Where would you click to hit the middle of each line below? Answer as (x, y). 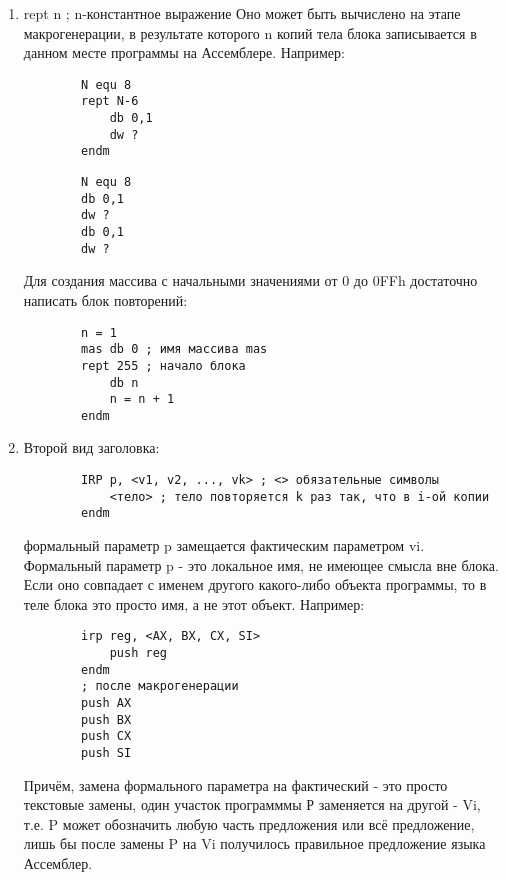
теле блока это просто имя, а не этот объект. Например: (194, 603)
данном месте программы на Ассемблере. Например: (184, 52)
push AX (106, 703)
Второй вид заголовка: (91, 447)
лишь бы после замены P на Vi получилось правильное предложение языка (254, 843)
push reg (138, 653)
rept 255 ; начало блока (163, 365)
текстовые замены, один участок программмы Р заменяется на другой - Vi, (252, 804)
